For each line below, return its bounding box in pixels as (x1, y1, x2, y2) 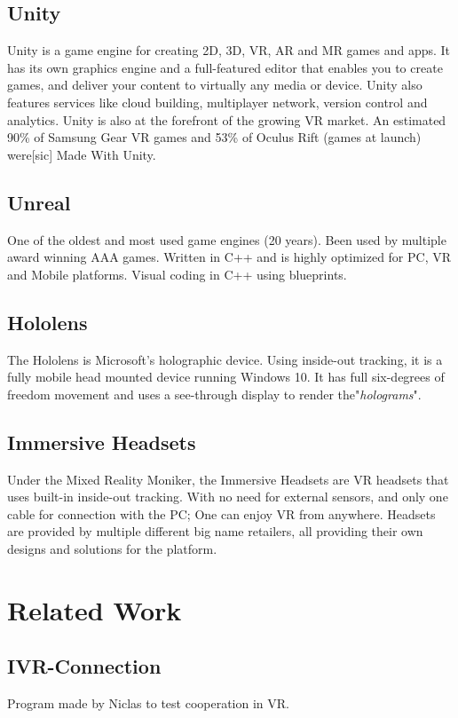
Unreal (7, 188, 71, 216)
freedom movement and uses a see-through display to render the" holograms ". (7, 384, 422, 403)
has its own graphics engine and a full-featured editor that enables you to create (7, 58, 443, 76)
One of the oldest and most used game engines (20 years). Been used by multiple (7, 230, 446, 249)
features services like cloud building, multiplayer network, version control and (7, 92, 428, 111)
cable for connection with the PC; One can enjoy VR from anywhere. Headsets (7, 504, 436, 523)
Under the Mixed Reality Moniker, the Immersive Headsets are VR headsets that (7, 469, 449, 488)
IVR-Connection (7, 652, 162, 680)
